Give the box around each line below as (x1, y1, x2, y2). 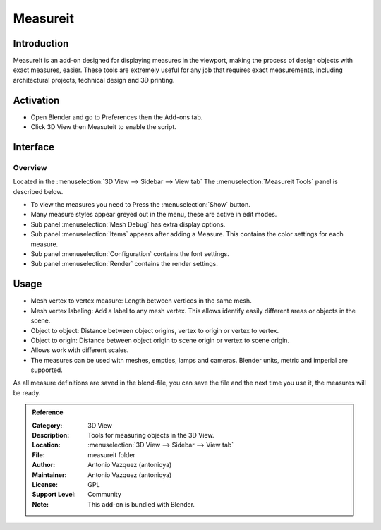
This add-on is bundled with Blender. (87, 500, 195, 508)
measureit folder (87, 450, 135, 459)
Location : (32, 441, 61, 450)
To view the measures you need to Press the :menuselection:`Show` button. (30, 200, 250, 209)
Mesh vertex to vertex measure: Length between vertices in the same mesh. (30, 296, 252, 305)
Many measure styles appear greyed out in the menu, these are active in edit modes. (30, 210, 277, 219)
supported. (30, 366, 63, 374)
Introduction (13, 37, 69, 49)
